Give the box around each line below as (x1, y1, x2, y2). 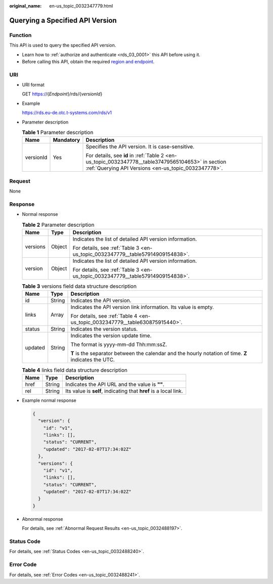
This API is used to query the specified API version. (9, 42, 116, 48)
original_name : (9, 3, 42, 9)
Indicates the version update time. (70, 332, 152, 339)
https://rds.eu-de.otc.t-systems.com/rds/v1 (22, 109, 112, 116)
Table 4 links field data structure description (22, 366, 127, 373)
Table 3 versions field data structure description (22, 283, 136, 290)
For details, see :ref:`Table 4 (70, 313, 138, 320)
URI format (22, 82, 45, 88)
